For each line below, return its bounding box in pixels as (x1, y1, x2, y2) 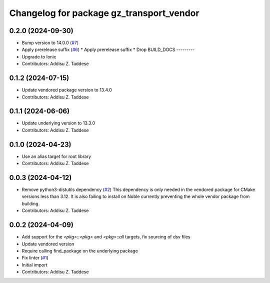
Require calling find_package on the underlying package (21, 247, 138, 253)
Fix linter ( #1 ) (21, 255, 48, 261)
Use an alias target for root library (21, 153, 91, 159)
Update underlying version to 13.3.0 (21, 120, 95, 126)
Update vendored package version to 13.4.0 (21, 87, 112, 93)
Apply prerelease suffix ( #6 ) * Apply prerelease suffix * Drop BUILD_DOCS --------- (21, 46, 195, 52)
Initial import (21, 261, 47, 267)
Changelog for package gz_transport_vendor (9, 7, 199, 18)
